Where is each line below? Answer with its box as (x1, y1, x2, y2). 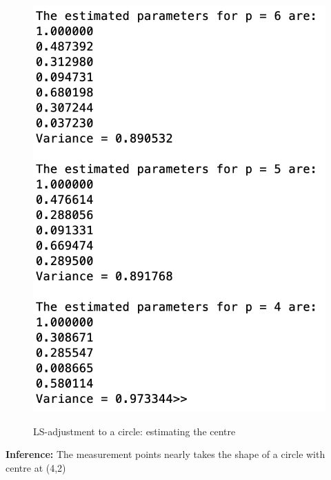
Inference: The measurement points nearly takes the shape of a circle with (6, 447, 325, 461)
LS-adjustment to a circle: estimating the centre (33, 424, 236, 438)
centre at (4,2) (6, 460, 66, 474)
